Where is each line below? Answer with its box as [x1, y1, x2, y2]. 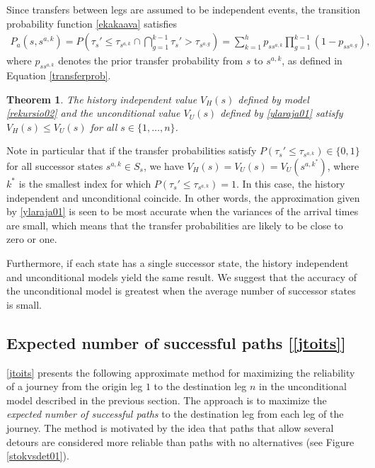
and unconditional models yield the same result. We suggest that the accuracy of [6, 269, 357, 284]
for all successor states [6, 158, 103, 173]
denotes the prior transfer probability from [58, 53, 243, 68]
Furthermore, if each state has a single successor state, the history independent [6, 255, 349, 270]
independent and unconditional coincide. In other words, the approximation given [6, 190, 360, 205]
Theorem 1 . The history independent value [6, 91, 197, 106]
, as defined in [282, 53, 342, 68]
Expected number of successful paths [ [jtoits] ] [6, 331, 346, 353]
